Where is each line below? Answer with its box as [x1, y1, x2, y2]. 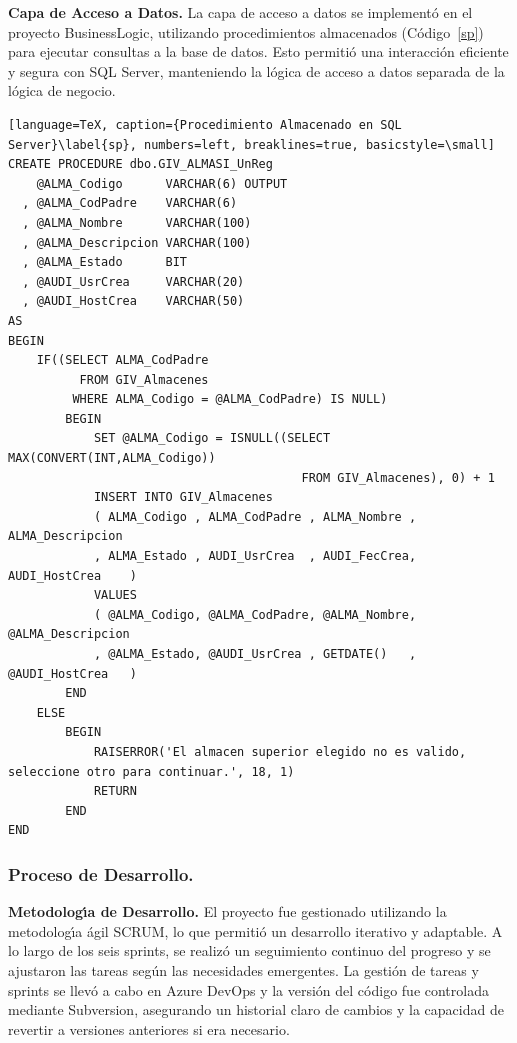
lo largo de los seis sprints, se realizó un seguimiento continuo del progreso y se [8, 940, 491, 961]
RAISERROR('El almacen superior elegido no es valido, [93, 744, 467, 759]
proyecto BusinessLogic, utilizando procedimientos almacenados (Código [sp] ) [8, 21, 484, 42]
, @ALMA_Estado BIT [22, 255, 187, 270]
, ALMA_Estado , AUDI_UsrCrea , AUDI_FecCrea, [93, 549, 417, 564]
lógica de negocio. [8, 80, 116, 101]
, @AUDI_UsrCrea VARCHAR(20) [22, 274, 245, 289]
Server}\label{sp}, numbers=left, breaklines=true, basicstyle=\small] [8, 137, 495, 152]
